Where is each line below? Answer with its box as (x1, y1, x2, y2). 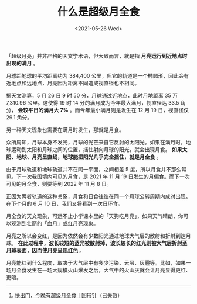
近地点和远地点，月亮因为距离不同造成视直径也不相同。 (6, 80, 140, 87)
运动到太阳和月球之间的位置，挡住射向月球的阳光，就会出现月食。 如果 (11, 146, 182, 153)
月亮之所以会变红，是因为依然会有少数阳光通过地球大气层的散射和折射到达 (6, 232, 186, 239)
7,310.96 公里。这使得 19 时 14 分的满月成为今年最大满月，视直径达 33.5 (6, 99, 179, 106)
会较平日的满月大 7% (17, 106, 69, 113)
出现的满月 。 (6, 60, 39, 67)
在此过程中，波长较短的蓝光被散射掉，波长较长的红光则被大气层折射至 (17, 239, 188, 246)
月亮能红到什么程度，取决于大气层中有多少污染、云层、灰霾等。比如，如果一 (6, 259, 191, 266)
